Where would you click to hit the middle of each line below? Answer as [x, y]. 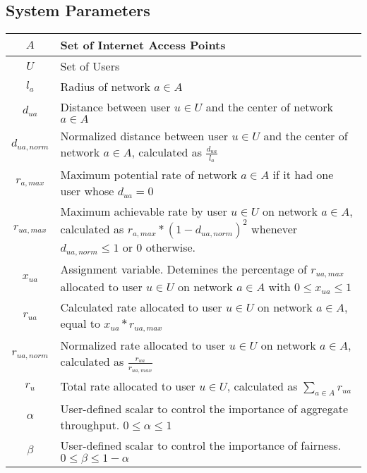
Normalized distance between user [144, 136]
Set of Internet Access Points [143, 45]
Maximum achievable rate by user [144, 211]
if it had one [303, 175]
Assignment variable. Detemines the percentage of [183, 269]
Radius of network [106, 87]
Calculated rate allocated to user [141, 307]
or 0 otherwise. [159, 247]
